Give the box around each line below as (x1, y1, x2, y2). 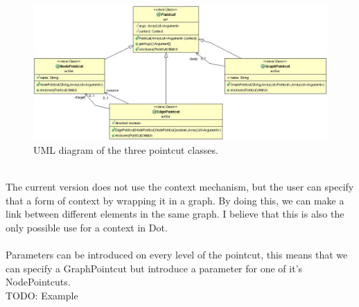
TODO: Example (6, 288, 78, 302)
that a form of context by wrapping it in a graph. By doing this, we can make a (6, 193, 344, 207)
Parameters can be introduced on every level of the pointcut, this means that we (6, 247, 348, 262)
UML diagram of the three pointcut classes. (33, 143, 218, 157)
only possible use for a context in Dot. (6, 220, 168, 235)
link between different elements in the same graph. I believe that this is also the (6, 207, 344, 221)
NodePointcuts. (6, 274, 71, 289)
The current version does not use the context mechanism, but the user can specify (6, 179, 354, 194)
